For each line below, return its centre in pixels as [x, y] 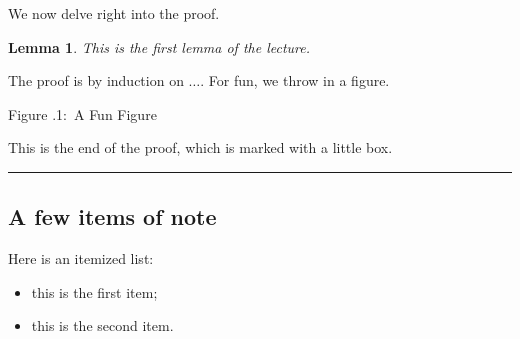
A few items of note [112, 216]
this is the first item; [94, 291]
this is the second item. [102, 325]
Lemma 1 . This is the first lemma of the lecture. [159, 46]
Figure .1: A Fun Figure [82, 113]
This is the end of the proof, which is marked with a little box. [200, 147]
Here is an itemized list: [81, 258]
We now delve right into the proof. [114, 13]
